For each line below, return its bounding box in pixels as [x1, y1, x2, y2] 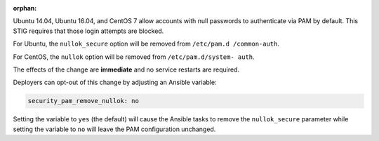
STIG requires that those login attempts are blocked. [13, 27, 164, 35]
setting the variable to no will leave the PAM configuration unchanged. [13, 125, 216, 133]
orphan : [13, 4, 37, 12]
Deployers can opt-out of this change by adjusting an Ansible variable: [13, 78, 217, 87]
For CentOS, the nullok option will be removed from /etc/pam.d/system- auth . [13, 53, 255, 61]
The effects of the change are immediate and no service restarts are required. [13, 65, 240, 74]
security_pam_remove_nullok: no [27, 97, 140, 105]
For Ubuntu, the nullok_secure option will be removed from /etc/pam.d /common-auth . [13, 39, 280, 48]
